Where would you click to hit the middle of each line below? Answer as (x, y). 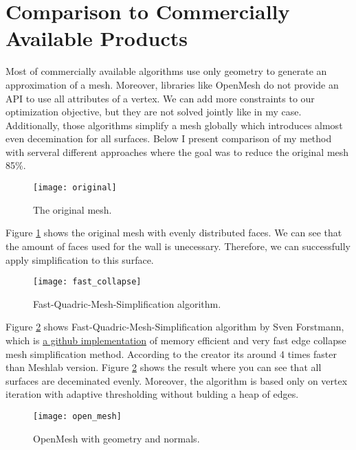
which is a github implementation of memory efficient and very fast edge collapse (176, 340)
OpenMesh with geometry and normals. (116, 438)
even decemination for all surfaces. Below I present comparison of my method (169, 138)
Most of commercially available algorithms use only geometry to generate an (166, 71)
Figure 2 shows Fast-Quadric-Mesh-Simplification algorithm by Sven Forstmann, (175, 327)
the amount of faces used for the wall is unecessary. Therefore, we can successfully (178, 246)
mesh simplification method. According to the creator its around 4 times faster (171, 353)
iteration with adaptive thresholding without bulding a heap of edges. (152, 394)
